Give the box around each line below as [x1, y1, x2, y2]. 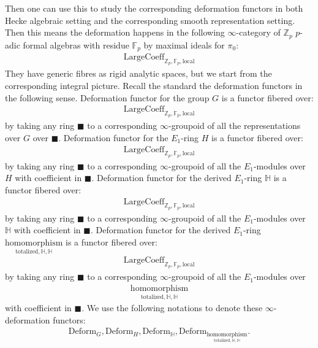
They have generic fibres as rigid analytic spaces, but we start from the [5, 67, 272, 80]
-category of [236, 26, 281, 39]
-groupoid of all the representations [168, 119, 301, 132]
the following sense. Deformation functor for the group [5, 91, 210, 104]
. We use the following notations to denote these [81, 301, 263, 314]
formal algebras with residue [23, 38, 129, 51]
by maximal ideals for [143, 38, 225, 51]
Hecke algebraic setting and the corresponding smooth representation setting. [5, 14, 295, 26]
